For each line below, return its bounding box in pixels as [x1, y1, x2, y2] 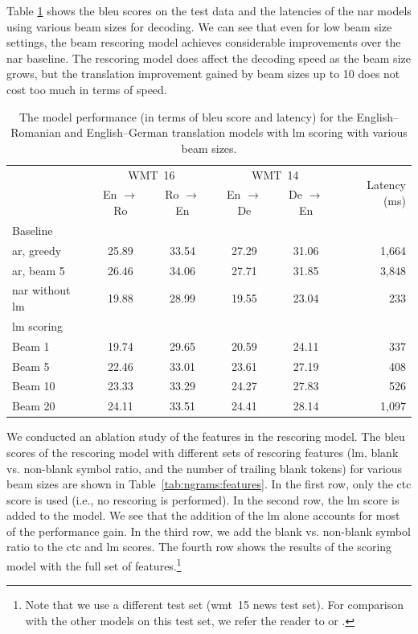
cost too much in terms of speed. [6, 80, 167, 97]
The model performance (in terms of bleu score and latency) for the [19, 108, 353, 125]
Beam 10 [12, 377, 55, 394]
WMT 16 [128, 166, 175, 183]
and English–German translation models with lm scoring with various [64, 124, 408, 141]
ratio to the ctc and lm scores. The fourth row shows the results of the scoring [6, 538, 392, 555]
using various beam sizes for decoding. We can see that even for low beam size [6, 18, 392, 35]
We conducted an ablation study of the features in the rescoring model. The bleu [6, 428, 405, 445]
